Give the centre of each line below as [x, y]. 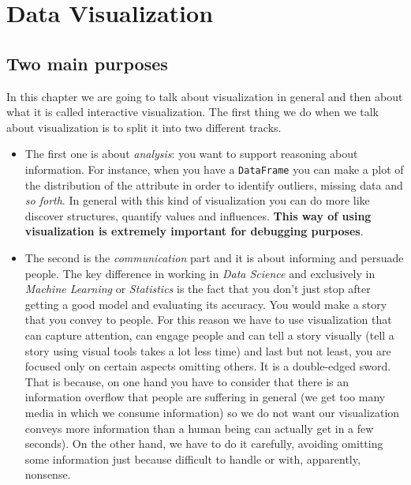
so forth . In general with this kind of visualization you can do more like [197, 200]
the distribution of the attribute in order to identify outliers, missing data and [214, 184]
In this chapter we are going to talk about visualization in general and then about [205, 96]
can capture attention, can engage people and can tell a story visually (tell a [209, 335]
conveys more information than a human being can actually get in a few [199, 428]
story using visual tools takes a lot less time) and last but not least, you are [208, 350]
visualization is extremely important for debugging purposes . [194, 231]
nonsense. [48, 474]
